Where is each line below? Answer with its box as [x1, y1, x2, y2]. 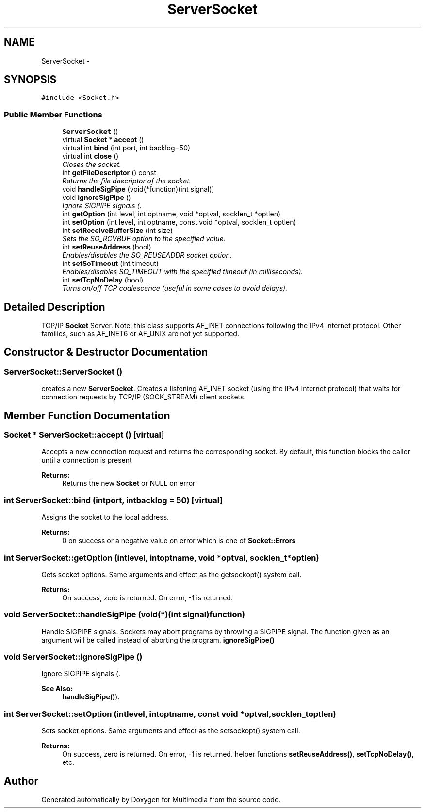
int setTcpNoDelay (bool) [62, 276, 144, 284]
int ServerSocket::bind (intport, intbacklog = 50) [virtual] [4, 495, 223, 505]
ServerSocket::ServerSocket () [4, 366, 123, 377]
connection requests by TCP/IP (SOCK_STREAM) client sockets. [41, 393, 246, 401]
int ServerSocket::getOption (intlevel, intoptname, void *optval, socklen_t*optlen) [4, 552, 319, 563]
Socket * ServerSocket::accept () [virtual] [4, 430, 164, 440]
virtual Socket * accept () [62, 135, 144, 144]
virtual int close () [62, 152, 119, 161]
